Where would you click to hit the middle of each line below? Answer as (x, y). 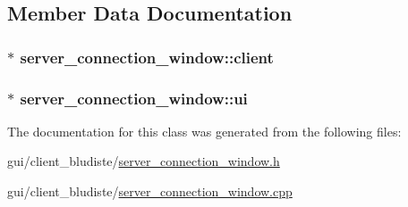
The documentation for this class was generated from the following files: (204, 131)
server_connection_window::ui (134, 98)
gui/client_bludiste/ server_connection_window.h (144, 161)
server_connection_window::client (147, 57)
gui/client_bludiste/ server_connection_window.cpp (150, 191)
